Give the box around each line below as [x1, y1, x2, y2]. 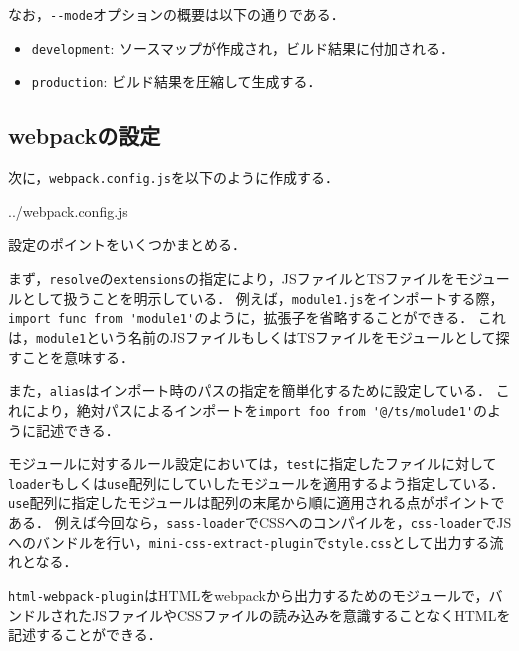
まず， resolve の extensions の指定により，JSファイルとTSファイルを [8, 268, 455, 289]
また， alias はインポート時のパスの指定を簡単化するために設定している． [8, 380, 492, 401]
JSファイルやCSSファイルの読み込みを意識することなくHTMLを [91, 604, 511, 625]
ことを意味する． [21, 346, 134, 367]
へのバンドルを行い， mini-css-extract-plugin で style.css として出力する [8, 531, 490, 552]
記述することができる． [8, 624, 162, 645]
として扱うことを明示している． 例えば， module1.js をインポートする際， [21, 287, 504, 308]
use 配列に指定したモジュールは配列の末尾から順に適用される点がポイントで [8, 492, 505, 513]
